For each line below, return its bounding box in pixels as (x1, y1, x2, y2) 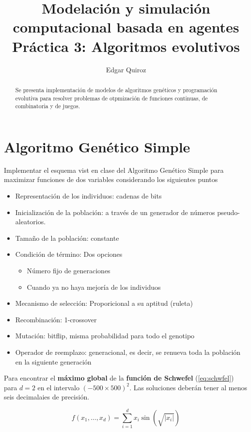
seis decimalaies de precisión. (4, 392, 90, 402)
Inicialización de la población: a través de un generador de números (15, 207, 215, 217)
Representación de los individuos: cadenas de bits (15, 190, 162, 200)
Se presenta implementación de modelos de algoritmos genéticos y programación (15, 85, 218, 94)
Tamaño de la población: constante (15, 233, 119, 243)
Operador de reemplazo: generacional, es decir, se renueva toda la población (15, 347, 241, 357)
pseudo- (217, 207, 240, 217)
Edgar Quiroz (106, 64, 146, 74)
